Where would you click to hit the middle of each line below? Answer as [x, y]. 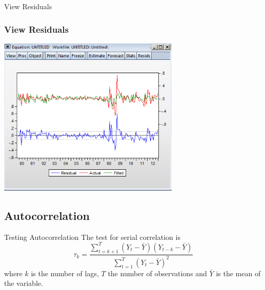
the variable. [24, 283]
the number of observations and [157, 273]
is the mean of [238, 273]
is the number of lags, [65, 273]
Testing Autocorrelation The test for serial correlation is [92, 237]
